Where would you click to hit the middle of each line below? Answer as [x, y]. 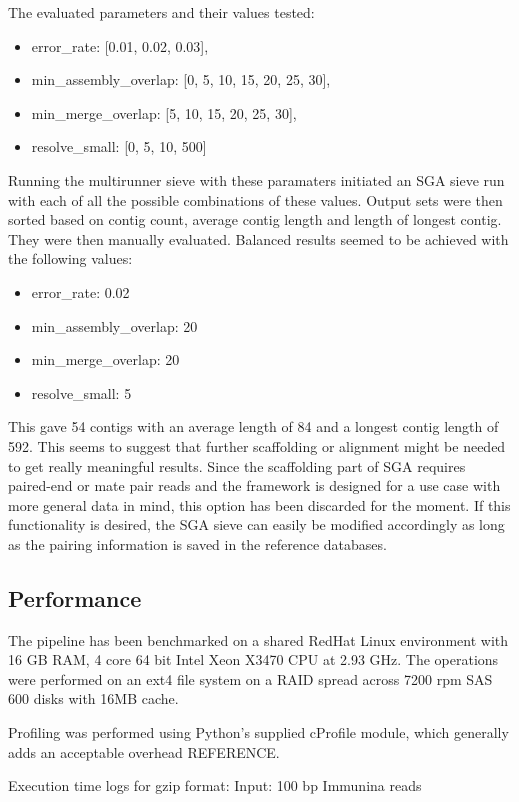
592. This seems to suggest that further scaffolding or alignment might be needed [257, 445]
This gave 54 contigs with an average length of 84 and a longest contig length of [253, 426]
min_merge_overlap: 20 [105, 359]
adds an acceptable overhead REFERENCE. [144, 751]
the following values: [70, 258]
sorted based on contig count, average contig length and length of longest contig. [255, 219]
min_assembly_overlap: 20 [114, 325]
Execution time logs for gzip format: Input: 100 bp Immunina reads [215, 785]
